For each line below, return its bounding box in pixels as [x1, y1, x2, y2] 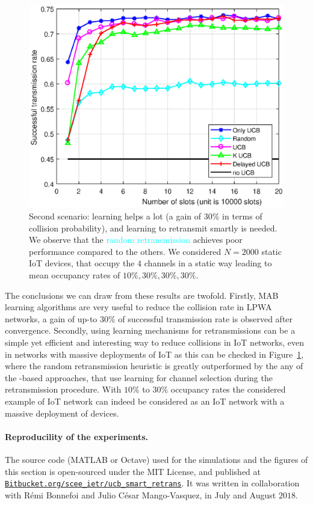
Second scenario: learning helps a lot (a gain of [29, 210, 202, 222]
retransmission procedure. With [5, 383, 122, 396]
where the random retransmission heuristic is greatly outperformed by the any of [5, 360, 303, 372]
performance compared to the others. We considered [29, 245, 222, 257]
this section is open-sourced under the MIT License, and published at [5, 465, 261, 477]
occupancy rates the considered [170, 383, 286, 396]
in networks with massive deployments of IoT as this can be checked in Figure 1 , [5, 347, 304, 360]
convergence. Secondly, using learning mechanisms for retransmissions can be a [5, 324, 296, 337]
